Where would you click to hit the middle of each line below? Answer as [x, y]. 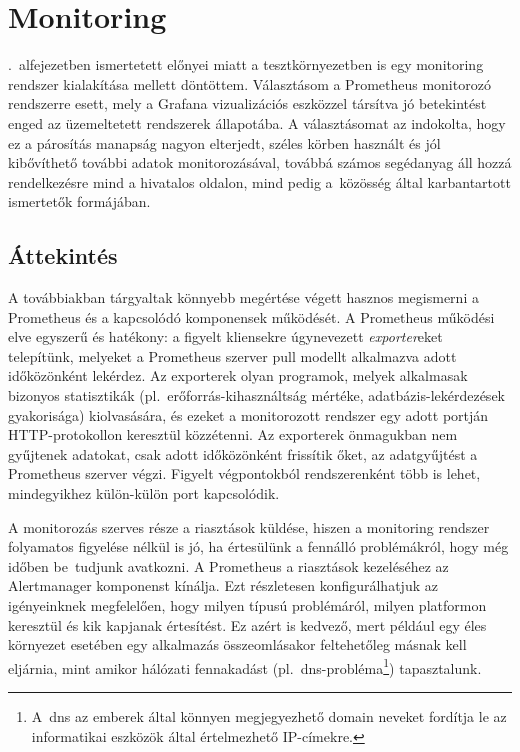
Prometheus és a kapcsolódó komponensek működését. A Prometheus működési [251, 316]
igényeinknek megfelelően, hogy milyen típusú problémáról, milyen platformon [247, 604]
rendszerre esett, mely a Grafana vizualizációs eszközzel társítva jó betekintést [247, 103]
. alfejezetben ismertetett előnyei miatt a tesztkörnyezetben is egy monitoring [246, 64]
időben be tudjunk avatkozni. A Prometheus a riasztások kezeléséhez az [228, 565]
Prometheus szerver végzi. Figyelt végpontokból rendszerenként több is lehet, [244, 473]
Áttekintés [63, 255]
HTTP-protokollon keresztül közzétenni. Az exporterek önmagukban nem [233, 434]
